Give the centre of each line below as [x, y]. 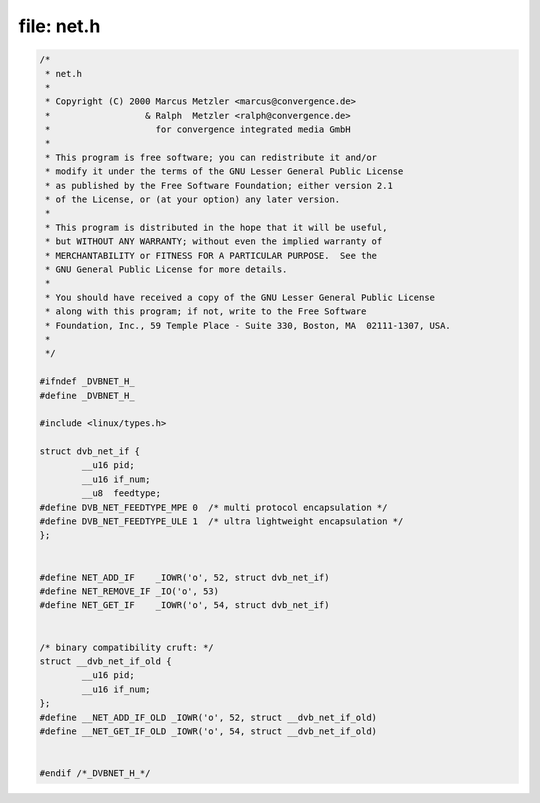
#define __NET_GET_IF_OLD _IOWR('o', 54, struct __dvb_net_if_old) [208, 731]
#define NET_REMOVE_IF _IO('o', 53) [129, 591]
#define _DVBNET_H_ [87, 395]
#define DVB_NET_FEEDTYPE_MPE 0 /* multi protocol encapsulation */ [213, 507]
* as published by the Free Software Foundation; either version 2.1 [219, 185]
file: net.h [59, 26]
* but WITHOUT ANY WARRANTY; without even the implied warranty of [214, 241]
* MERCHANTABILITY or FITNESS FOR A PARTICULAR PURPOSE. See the [211, 255]
